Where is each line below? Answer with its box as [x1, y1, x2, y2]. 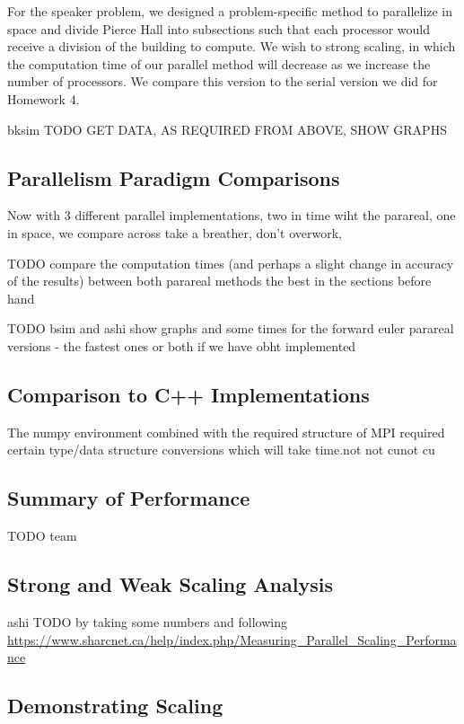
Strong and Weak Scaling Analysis [7, 570, 333, 598]
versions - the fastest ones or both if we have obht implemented [7, 336, 356, 355]
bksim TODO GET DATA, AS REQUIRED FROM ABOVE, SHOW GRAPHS [7, 119, 447, 138]
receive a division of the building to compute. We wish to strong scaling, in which [7, 37, 456, 56]
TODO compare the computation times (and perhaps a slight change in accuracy [7, 253, 454, 272]
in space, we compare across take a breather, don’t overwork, [7, 223, 342, 242]
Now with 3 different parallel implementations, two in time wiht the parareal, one [7, 206, 456, 225]
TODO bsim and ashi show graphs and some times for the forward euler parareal [7, 319, 454, 338]
